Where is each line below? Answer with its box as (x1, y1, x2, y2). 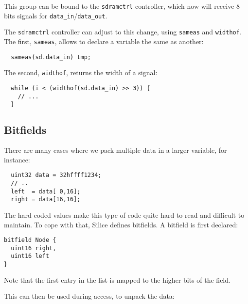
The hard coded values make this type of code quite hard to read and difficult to (4, 209, 245, 220)
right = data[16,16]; (11, 196, 81, 203)
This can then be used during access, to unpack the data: (4, 291, 175, 301)
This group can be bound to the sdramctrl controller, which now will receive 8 (4, 1, 240, 11)
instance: (4, 154, 30, 164)
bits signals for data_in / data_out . (4, 10, 107, 20)
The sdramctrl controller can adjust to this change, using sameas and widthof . (4, 27, 242, 37)
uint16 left (11, 253, 50, 260)
